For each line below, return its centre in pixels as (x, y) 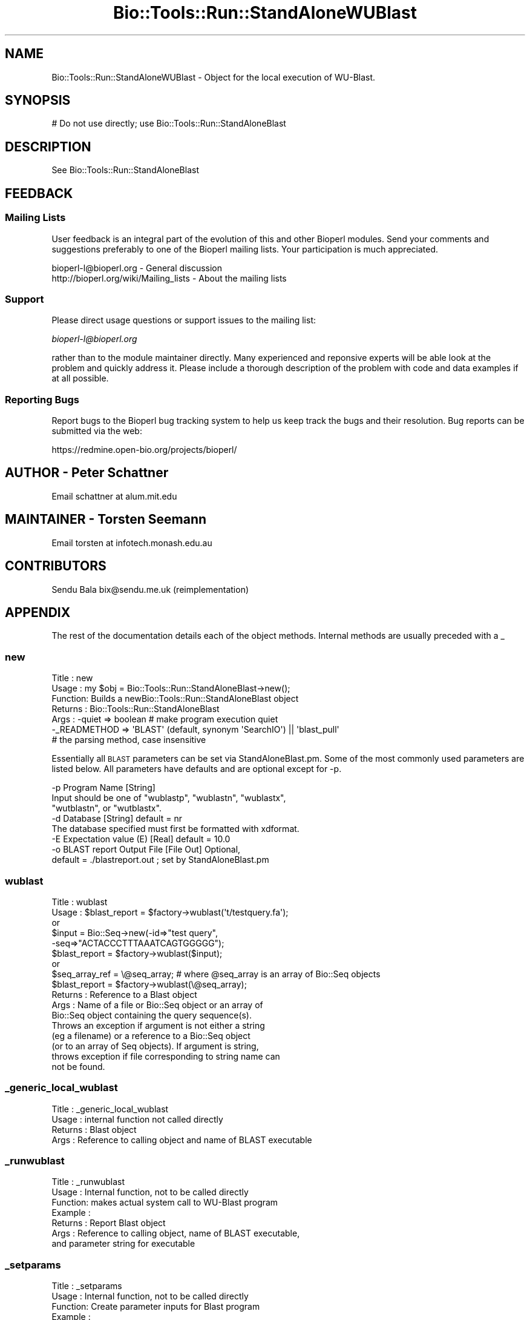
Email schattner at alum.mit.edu (114, 496)
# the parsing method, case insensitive (129, 740)
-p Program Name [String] (103, 788)
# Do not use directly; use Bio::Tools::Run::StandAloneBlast (169, 124)
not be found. (78, 1066)
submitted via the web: (97, 431)
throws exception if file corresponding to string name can (166, 1056)
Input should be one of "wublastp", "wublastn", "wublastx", (169, 798)
